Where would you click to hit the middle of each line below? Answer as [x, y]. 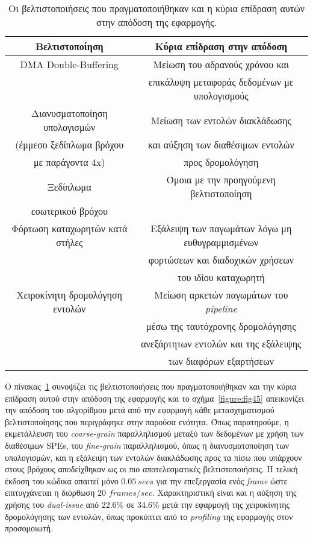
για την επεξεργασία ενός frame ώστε [222, 480]
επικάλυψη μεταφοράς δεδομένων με [221, 82]
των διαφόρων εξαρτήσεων [221, 361]
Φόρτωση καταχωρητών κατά [70, 228]
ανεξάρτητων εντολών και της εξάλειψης [221, 343]
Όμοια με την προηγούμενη [221, 179]
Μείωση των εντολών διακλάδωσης [221, 120]
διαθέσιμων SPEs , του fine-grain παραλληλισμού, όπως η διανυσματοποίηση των [147, 445]
